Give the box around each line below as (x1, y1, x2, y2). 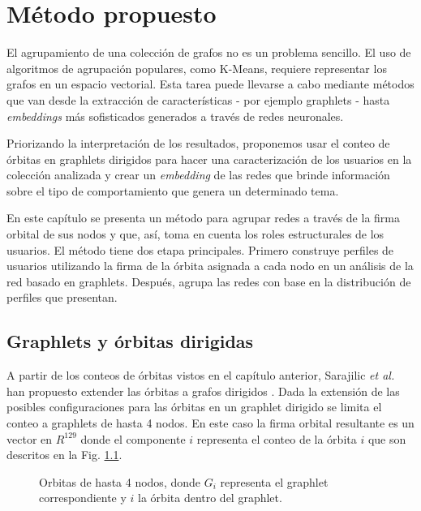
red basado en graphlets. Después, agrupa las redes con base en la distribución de (6, 273, 411, 290)
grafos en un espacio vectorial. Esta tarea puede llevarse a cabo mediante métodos (6, 75, 415, 92)
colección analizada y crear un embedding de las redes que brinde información (6, 166, 390, 183)
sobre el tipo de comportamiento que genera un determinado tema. (6, 182, 339, 199)
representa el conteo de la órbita (196, 430, 357, 447)
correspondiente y (39, 489, 127, 506)
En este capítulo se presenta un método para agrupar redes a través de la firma (6, 209, 400, 226)
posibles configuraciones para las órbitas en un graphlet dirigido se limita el (6, 398, 382, 415)
